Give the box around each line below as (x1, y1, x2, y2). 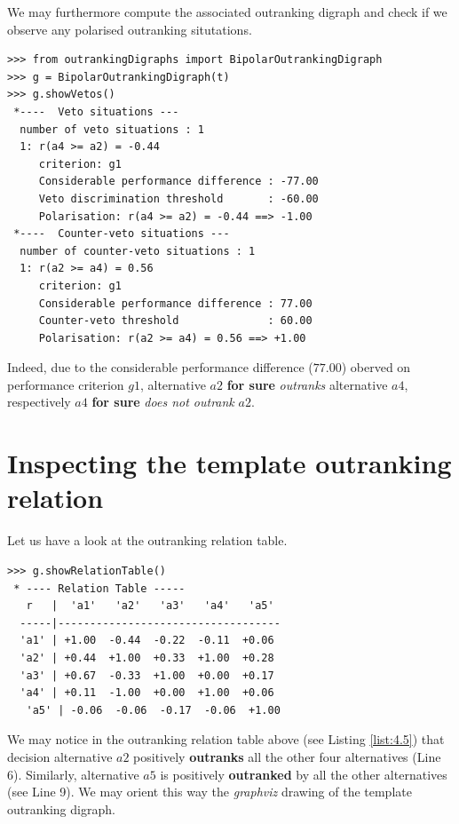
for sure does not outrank (91, 392, 234, 411)
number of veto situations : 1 (20, 123, 204, 136)
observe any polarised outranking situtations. (7, 20, 252, 38)
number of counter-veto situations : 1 (20, 244, 256, 257)
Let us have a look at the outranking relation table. (7, 531, 288, 550)
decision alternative (7, 747, 113, 765)
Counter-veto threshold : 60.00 (38, 314, 313, 328)
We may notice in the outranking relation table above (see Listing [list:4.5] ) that (7, 730, 445, 749)
